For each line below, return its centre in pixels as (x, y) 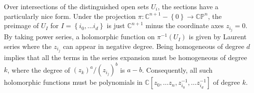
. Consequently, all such (177, 70)
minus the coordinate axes (185, 25)
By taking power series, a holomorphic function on (79, 37)
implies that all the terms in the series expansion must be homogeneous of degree (126, 57)
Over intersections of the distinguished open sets (76, 6)
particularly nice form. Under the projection (70, 16)
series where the (28, 46)
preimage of (21, 25)
